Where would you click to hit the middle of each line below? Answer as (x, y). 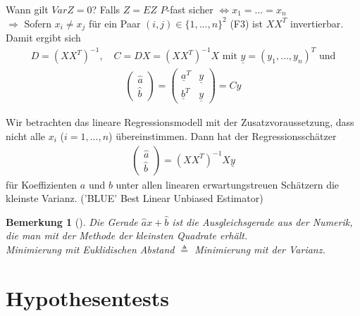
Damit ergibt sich (43, 38)
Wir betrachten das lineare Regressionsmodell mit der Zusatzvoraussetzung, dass (180, 122)
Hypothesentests (87, 297)
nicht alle (25, 135)
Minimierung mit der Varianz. (260, 249)
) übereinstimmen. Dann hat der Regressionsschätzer (223, 135)
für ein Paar (114, 23)
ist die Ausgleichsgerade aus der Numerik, (262, 221)
